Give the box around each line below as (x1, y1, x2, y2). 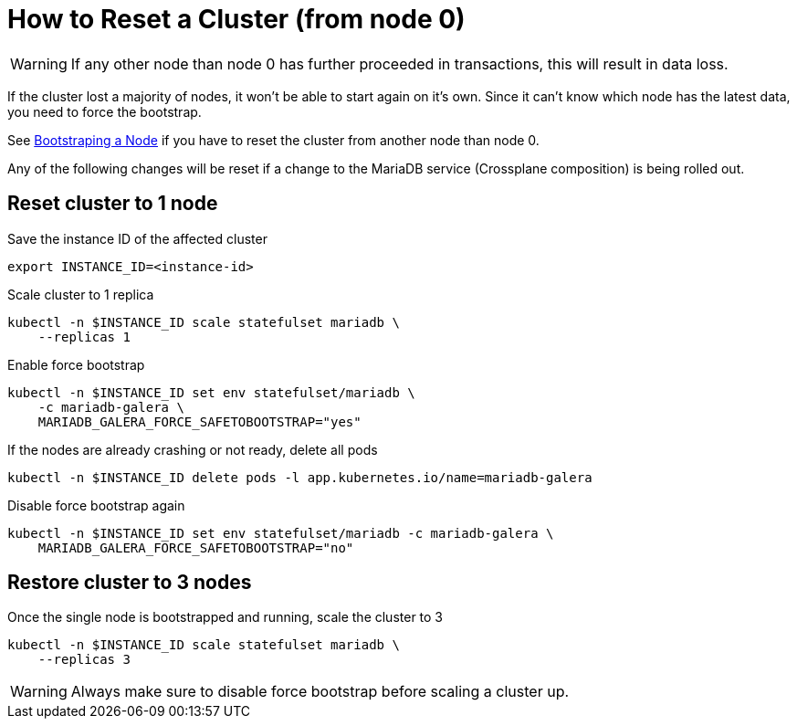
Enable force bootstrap (7, 356, 145, 373)
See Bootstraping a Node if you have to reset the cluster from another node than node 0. (7, 132, 540, 148)
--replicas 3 (37, 652, 131, 668)
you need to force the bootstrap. (7, 103, 202, 120)
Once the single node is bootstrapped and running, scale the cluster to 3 (7, 609, 444, 626)
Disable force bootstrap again (7, 497, 185, 513)
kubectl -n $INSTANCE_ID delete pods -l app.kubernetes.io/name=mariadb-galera (7, 469, 593, 485)
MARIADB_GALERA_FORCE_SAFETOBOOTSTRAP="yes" (37, 414, 362, 429)
